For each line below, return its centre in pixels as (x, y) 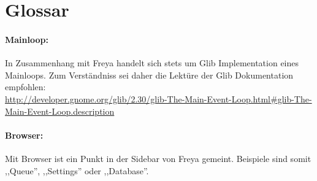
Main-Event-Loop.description (60, 111)
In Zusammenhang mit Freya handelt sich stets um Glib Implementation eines (152, 63)
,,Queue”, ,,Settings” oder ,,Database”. (77, 170)
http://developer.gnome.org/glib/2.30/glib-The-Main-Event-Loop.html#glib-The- (158, 98)
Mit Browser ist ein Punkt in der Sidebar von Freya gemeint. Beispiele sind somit (158, 158)
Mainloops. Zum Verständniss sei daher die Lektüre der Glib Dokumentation (149, 75)
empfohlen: (25, 87)
